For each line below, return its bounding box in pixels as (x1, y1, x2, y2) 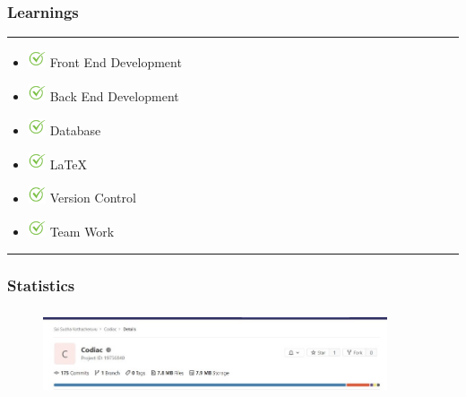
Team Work (49, 222, 115, 241)
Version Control (49, 188, 136, 207)
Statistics (7, 273, 75, 296)
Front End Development (49, 53, 182, 72)
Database (49, 120, 101, 139)
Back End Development (49, 87, 179, 106)
